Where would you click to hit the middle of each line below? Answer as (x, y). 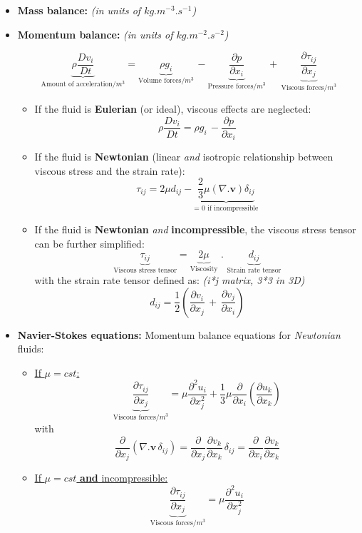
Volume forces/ (161, 81)
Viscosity (204, 269)
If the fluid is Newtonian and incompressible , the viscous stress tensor (195, 229)
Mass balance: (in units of (79, 10)
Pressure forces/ (232, 86)
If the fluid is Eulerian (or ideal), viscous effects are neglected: (173, 109)
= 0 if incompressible (226, 209)
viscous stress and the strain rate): (110, 170)
